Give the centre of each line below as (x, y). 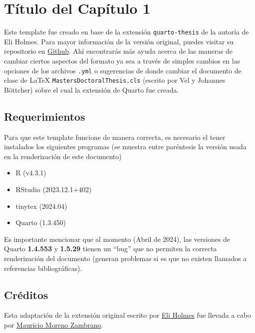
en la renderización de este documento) (63, 156)
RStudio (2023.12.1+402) (54, 189)
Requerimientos (45, 116)
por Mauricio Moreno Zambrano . (53, 325)
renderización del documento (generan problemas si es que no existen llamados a (125, 258)
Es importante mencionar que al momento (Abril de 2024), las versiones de (117, 239)
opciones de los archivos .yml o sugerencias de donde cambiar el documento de (123, 70)
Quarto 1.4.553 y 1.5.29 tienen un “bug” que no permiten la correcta (111, 249)
